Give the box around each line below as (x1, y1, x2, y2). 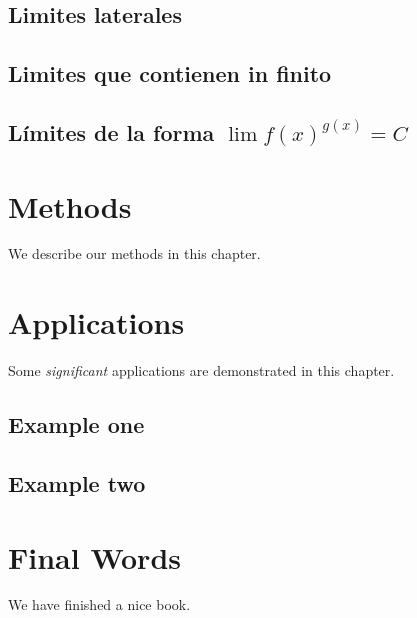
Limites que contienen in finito (8, 58, 332, 89)
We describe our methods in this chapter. (8, 243, 261, 264)
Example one (8, 409, 145, 440)
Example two (8, 467, 146, 498)
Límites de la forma (8, 116, 215, 147)
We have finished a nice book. (8, 594, 191, 615)
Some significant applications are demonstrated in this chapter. (8, 360, 395, 381)
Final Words (8, 536, 181, 577)
